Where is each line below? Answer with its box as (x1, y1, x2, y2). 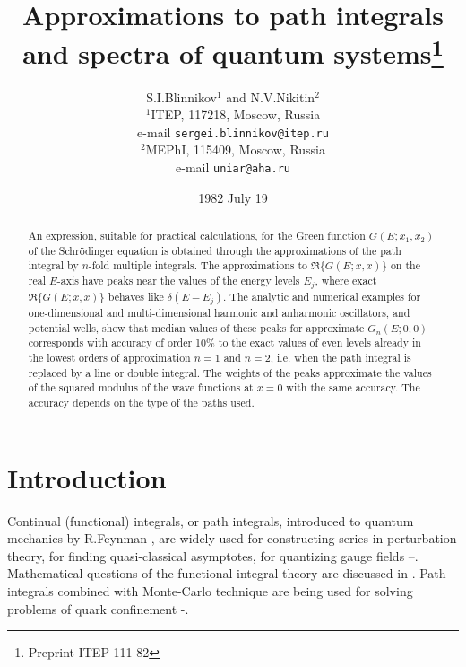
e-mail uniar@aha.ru (176, 158, 290, 177)
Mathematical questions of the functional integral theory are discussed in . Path (7, 564, 446, 583)
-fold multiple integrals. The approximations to (88, 258, 308, 273)
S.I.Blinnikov (146, 87, 217, 106)
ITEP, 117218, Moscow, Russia (151, 105, 321, 124)
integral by (28, 258, 79, 273)
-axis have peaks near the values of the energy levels (56, 273, 300, 288)
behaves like (108, 289, 164, 304)
